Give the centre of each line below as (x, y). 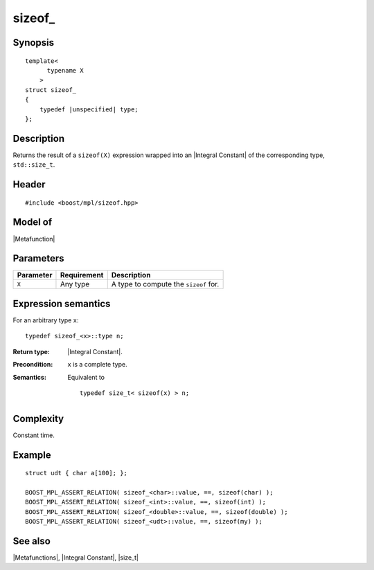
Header (29, 184)
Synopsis (34, 43)
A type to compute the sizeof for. (165, 284)
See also (32, 541)
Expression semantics (62, 303)
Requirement (82, 275)
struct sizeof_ (51, 90)
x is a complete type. (97, 365)
